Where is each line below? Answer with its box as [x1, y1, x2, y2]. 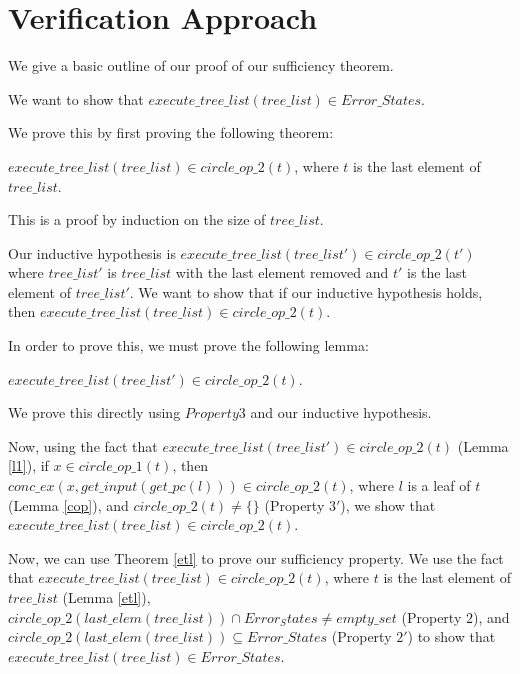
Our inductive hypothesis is [8, 242, 176, 263]
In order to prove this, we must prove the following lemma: [8, 335, 369, 356]
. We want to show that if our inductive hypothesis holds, [129, 281, 483, 302]
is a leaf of [407, 475, 471, 496]
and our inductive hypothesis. [250, 402, 432, 423]
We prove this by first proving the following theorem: [8, 122, 334, 143]
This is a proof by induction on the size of [8, 209, 266, 230]
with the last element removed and [175, 262, 389, 283]
